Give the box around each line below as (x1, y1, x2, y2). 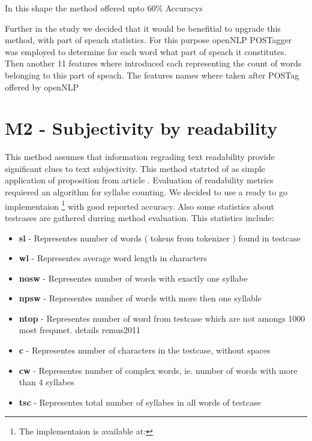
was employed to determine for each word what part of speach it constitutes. (5, 45, 287, 58)
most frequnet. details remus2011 (19, 324, 140, 336)
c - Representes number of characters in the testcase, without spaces (19, 344, 271, 357)
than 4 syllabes (19, 376, 74, 388)
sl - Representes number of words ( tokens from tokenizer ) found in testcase (19, 231, 301, 244)
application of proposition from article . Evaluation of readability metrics (5, 174, 274, 186)
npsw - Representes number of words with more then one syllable (19, 292, 262, 304)
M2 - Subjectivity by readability (5, 116, 278, 140)
